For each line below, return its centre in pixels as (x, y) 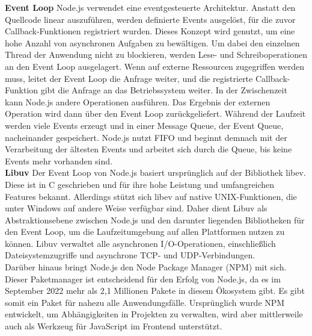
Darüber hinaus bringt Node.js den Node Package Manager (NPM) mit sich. (146, 267)
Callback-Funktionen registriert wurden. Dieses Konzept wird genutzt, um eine (150, 31)
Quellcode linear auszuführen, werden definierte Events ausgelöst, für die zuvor (150, 19)
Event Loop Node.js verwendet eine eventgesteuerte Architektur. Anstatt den (150, 7)
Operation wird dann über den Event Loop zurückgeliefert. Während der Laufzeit (155, 114)
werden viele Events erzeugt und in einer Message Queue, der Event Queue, (144, 125)
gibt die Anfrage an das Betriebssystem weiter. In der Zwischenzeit (164, 90)
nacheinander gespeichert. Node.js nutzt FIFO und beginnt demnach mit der (146, 137)
